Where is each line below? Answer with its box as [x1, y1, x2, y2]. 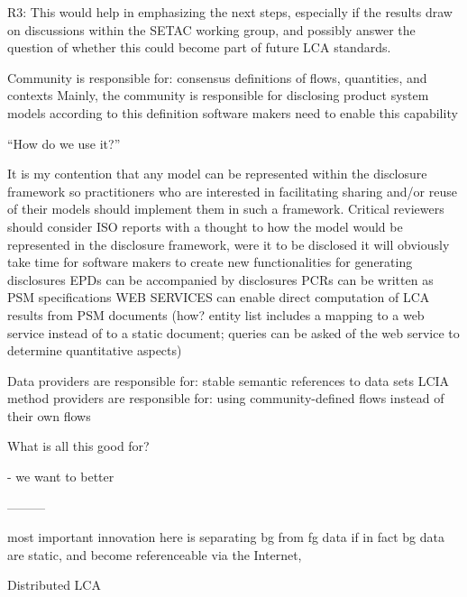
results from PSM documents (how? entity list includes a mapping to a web [7, 305, 425, 324]
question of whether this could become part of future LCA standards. [7, 38, 391, 57]
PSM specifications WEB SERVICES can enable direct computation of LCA [7, 288, 430, 307]
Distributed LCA [7, 575, 101, 594]
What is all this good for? [7, 436, 150, 455]
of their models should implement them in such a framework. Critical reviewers [7, 199, 444, 218]
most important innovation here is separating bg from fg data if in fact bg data [7, 528, 444, 546]
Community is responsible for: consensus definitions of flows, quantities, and [7, 68, 427, 87]
